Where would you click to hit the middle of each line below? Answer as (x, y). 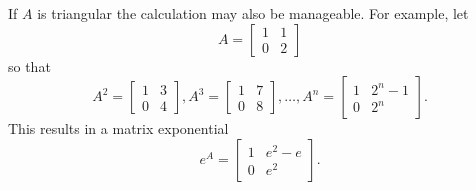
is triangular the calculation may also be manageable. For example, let (253, 13)
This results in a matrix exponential (118, 128)
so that (29, 65)
